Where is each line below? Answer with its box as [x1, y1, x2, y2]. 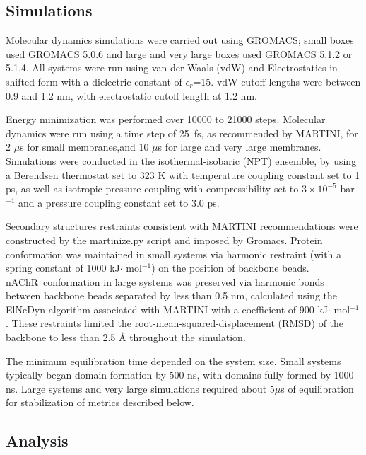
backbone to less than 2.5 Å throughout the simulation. [6, 330, 246, 345]
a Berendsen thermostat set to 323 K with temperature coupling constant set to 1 [6, 167, 360, 182]
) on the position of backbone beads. [151, 260, 309, 275]
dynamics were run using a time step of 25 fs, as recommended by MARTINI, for [6, 125, 358, 140]
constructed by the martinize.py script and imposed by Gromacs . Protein [6, 232, 323, 247]
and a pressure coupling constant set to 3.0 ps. [18, 195, 220, 209]
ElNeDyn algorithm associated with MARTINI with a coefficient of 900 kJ [6, 301, 328, 316]
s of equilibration [281, 381, 354, 396]
